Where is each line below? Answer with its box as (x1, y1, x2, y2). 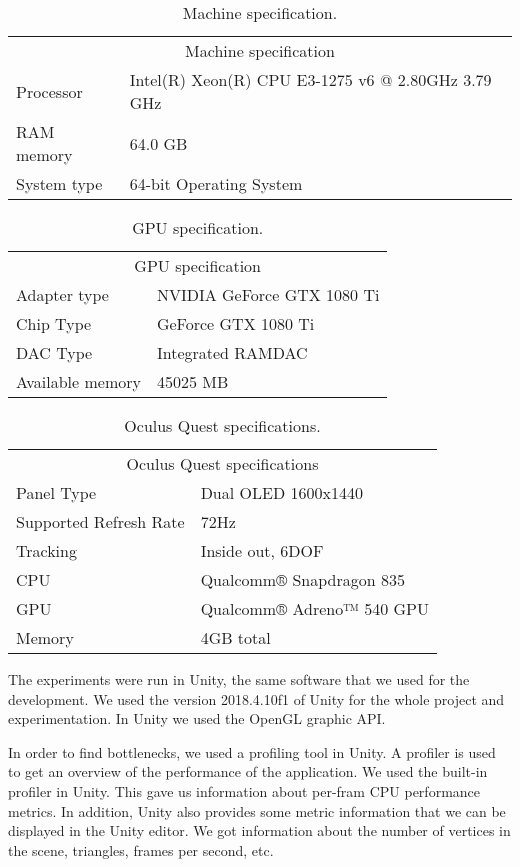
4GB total (200, 626, 271, 649)
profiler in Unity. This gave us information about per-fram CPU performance (8, 780, 481, 801)
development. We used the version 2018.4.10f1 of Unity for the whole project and (8, 688, 505, 709)
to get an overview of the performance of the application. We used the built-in (8, 761, 488, 782)
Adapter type (16, 283, 109, 306)
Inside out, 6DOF (200, 539, 324, 562)
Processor (16, 79, 83, 103)
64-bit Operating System (129, 172, 303, 195)
